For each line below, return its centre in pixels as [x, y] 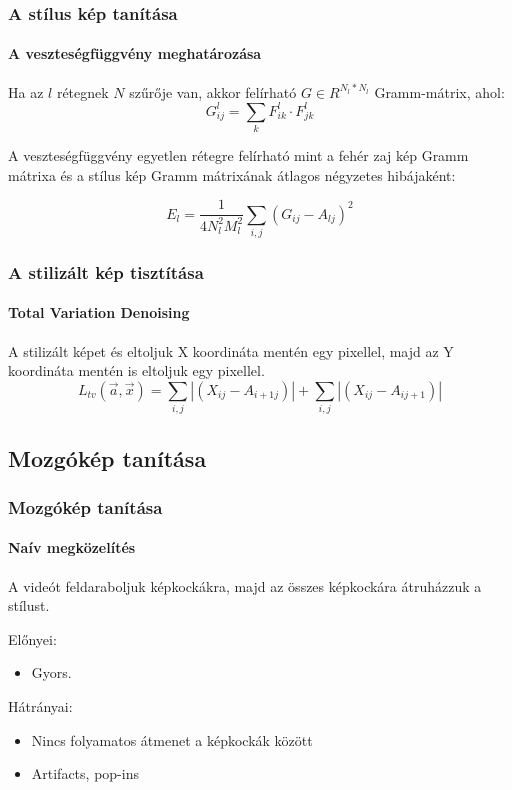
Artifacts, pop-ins [85, 773]
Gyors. [51, 672]
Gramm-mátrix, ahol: [439, 91]
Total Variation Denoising [99, 312]
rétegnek [82, 91]
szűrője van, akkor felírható [213, 91]
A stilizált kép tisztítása [106, 271]
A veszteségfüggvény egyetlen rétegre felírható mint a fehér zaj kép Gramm [238, 155]
